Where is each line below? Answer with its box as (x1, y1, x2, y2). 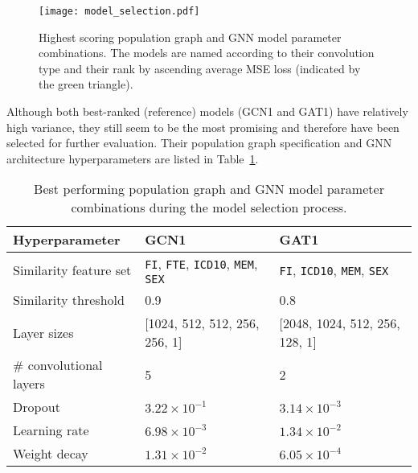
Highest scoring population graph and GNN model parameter (39, 28, 342, 45)
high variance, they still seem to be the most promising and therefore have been (6, 118, 400, 135)
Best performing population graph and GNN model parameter (34, 179, 384, 199)
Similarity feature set (13, 261, 132, 280)
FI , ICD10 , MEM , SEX (279, 261, 389, 280)
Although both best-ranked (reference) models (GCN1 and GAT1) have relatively (6, 103, 408, 120)
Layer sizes (13, 323, 74, 342)
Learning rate (13, 421, 89, 440)
